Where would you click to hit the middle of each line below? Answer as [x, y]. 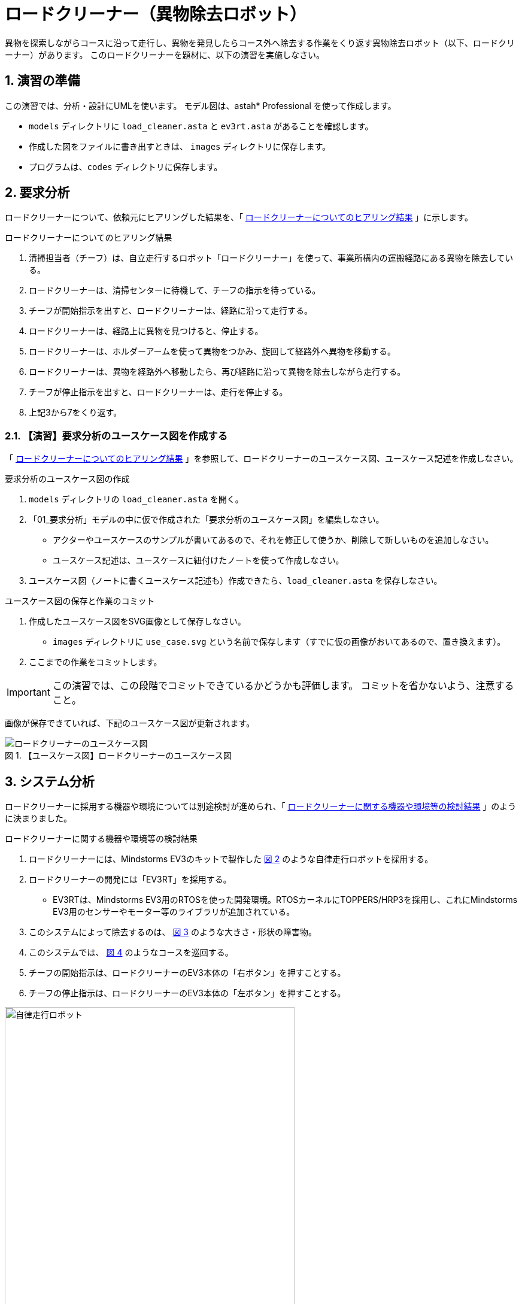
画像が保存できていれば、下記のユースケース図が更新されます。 [130, 723]
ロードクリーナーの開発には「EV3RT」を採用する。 [130, 880]
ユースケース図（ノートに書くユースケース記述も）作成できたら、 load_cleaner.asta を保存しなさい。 [236, 581]
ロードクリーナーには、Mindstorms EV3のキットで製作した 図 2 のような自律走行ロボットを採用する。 [231, 859]
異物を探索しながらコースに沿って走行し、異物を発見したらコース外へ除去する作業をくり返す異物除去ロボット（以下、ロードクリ [260, 43]
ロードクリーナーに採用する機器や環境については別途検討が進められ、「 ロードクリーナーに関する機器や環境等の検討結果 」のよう [261, 806]
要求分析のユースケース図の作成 [67, 479]
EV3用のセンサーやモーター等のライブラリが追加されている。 [174, 912]
